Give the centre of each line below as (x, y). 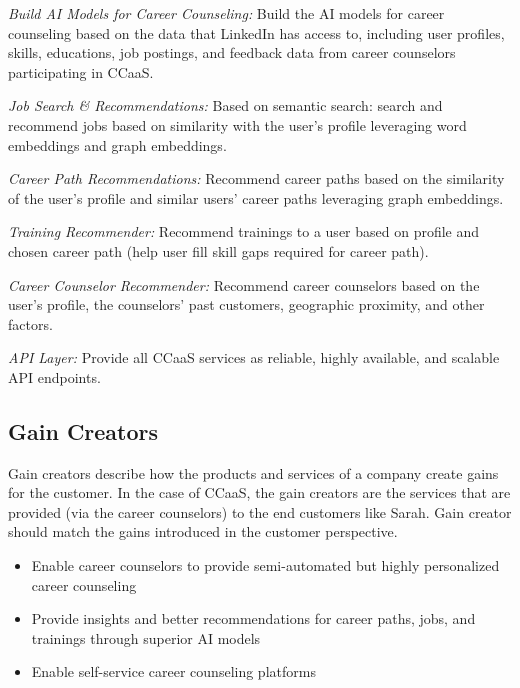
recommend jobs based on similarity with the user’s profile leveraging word (237, 124)
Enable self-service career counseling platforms (173, 671)
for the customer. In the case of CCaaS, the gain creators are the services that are (259, 492)
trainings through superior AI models (146, 637)
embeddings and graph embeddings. (117, 144)
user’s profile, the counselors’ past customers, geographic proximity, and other (246, 304)
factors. (30, 323)
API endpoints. (54, 376)
